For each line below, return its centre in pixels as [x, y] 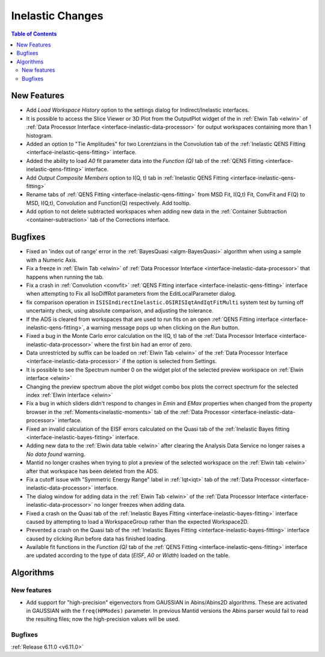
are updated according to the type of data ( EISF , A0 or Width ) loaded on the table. [128, 556]
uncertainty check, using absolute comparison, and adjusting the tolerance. [120, 311]
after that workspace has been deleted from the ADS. [92, 471]
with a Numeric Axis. [52, 260]
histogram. [39, 135]
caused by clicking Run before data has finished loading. [97, 538]
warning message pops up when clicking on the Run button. [165, 327]
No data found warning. [56, 454]
